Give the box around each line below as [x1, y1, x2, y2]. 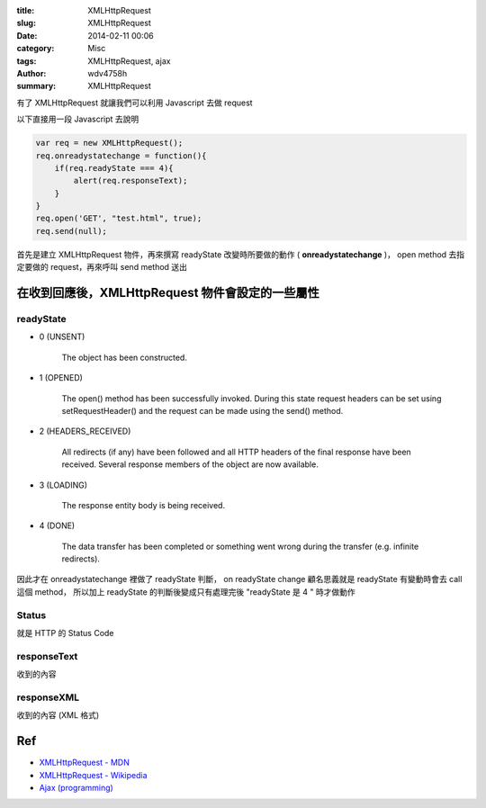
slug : [16, 18, 36, 29]
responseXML [16, 691, 80, 704]
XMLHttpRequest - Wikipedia [39, 769, 148, 780]
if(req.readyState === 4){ [54, 163, 175, 173]
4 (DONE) [39, 520, 76, 531]
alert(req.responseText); [73, 175, 188, 186]
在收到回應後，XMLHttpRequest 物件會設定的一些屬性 [16, 285, 319, 301]
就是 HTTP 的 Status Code [16, 627, 114, 638]
